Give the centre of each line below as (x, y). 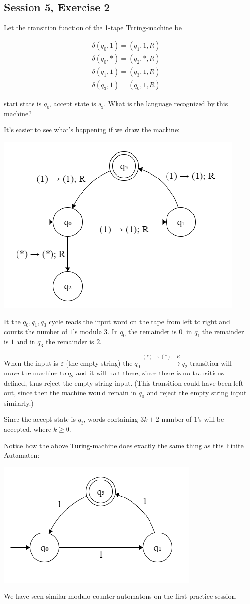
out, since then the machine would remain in (70, 392)
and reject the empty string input (197, 392)
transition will (211, 363)
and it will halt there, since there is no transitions (150, 373)
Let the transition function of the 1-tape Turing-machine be (93, 27)
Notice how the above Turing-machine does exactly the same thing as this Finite (124, 445)
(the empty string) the (99, 363)
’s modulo (87, 331)
